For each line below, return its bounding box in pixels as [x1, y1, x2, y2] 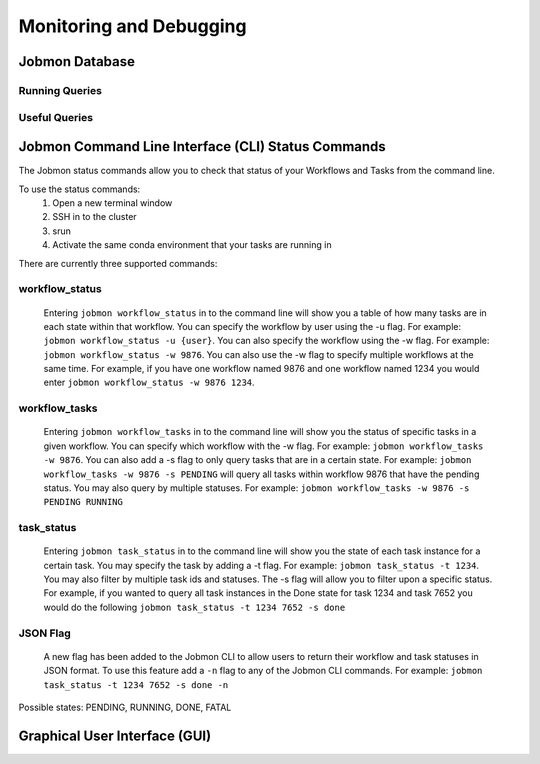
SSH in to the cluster [52, 211, 137, 223]
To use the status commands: [18, 183, 141, 195]
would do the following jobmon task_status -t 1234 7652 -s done [43, 601, 346, 613]
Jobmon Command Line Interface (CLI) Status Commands [18, 138, 387, 155]
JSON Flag [18, 626, 72, 640]
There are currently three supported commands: [18, 257, 218, 269]
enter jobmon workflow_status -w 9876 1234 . [43, 376, 255, 389]
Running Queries [18, 83, 102, 97]
